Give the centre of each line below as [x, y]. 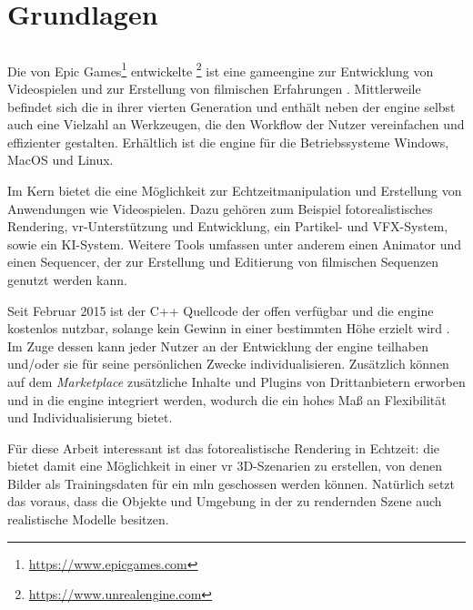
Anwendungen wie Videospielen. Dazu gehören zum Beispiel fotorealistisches [220, 208]
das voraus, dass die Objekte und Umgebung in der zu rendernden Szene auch [225, 501]
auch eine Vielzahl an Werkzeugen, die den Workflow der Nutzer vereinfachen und [236, 124]
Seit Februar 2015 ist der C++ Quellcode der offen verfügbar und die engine [221, 310]
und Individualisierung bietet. [90, 417]
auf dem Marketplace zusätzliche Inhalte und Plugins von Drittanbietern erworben [236, 381]
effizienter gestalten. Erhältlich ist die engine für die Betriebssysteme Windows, [228, 142]
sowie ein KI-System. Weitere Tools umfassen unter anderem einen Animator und [235, 244]
